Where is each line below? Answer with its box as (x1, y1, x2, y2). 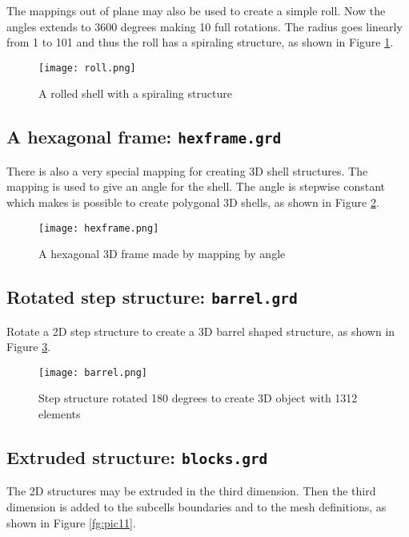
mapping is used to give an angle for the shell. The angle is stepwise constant (6, 178, 386, 195)
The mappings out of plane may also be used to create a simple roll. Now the (6, 2, 386, 18)
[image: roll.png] (38, 62, 136, 74)
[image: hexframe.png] (38, 222, 159, 234)
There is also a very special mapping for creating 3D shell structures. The (6, 162, 368, 179)
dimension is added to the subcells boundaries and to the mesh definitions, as (6, 499, 387, 515)
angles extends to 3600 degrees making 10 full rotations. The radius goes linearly (6, 18, 403, 34)
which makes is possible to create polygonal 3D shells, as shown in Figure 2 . (6, 194, 379, 210)
